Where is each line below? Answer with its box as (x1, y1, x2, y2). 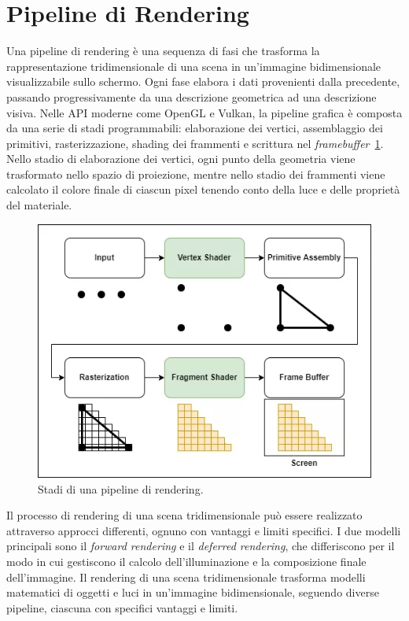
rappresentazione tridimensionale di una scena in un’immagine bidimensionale (6, 57, 381, 74)
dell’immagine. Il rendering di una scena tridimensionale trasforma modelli (6, 568, 366, 585)
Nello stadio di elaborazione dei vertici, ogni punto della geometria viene (6, 150, 356, 167)
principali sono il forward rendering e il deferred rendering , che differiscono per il (6, 538, 395, 554)
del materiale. (6, 197, 72, 213)
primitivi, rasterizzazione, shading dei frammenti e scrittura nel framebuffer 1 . (6, 135, 384, 151)
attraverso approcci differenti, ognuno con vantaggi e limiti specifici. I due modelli (6, 522, 401, 538)
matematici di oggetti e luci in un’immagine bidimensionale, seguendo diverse (6, 584, 379, 601)
